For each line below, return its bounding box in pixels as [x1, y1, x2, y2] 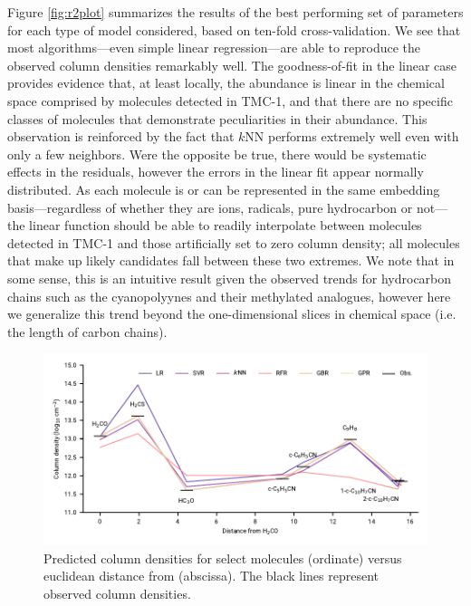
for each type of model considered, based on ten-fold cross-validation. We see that [7, 20, 461, 39]
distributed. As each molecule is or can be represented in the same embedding [7, 179, 440, 198]
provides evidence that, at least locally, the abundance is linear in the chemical [7, 73, 445, 92]
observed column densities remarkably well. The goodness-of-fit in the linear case [7, 55, 457, 74]
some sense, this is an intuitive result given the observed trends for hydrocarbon [7, 268, 452, 287]
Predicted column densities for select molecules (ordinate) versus [43, 548, 402, 567]
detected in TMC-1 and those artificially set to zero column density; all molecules [7, 233, 460, 252]
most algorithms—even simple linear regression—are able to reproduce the [7, 38, 421, 57]
